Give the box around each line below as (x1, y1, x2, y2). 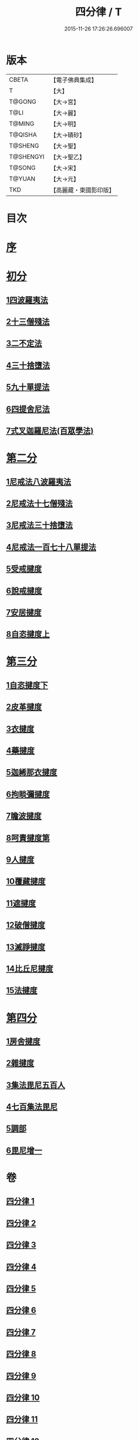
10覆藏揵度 (6, 877, 46, 887)
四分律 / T (75, 5, 122, 19)
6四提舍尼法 (6, 404, 50, 414)
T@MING (9, 119, 35, 127)
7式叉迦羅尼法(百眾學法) (6, 425, 94, 435)
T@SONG (9, 163, 36, 172)
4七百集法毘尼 (6, 1102, 58, 1112)
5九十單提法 (6, 382, 50, 392)
